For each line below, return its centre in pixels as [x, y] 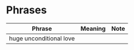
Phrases [26, 10]
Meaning [93, 28]
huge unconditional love [42, 38]
